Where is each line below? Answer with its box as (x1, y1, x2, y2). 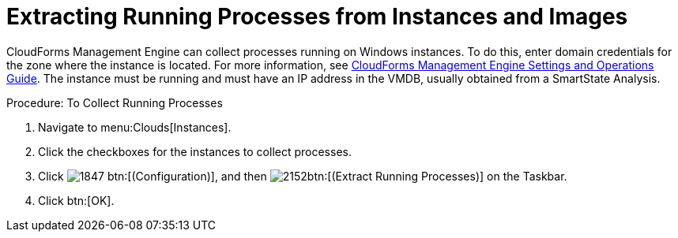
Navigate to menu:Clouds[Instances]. (38, 120, 232, 134)
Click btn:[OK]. (38, 193, 115, 207)
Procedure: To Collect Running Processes (6, 95, 223, 110)
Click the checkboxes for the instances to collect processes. (38, 144, 352, 158)
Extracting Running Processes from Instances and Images (6, 3, 628, 30)
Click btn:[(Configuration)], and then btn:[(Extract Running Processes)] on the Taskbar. (38, 169, 567, 183)
